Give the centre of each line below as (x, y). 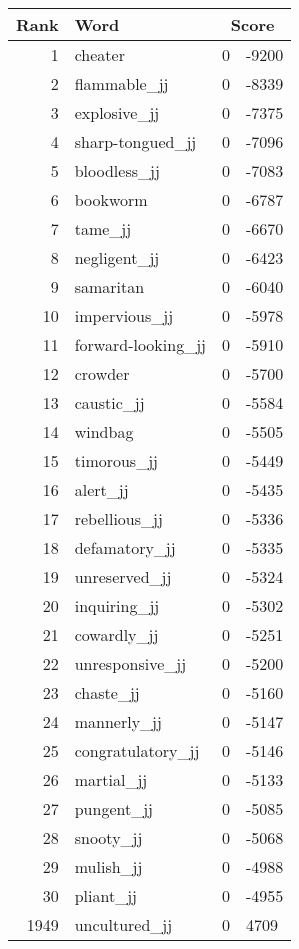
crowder (102, 373)
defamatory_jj (125, 547)
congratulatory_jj (137, 750)
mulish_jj (108, 866)
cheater (99, 54)
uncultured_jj (123, 924)
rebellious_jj (118, 518)
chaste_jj (107, 692)
